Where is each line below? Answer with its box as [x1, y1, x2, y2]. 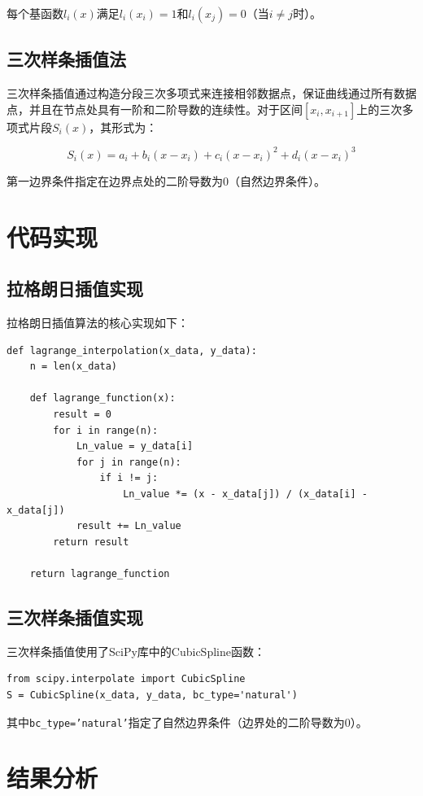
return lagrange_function [29, 567, 170, 580]
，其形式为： [89, 118, 158, 135]
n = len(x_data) [29, 361, 118, 373]
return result [53, 536, 129, 548]
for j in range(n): [76, 456, 181, 468]
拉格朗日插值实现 [7, 276, 143, 301]
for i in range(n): [53, 424, 159, 436]
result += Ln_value [76, 520, 181, 532]
